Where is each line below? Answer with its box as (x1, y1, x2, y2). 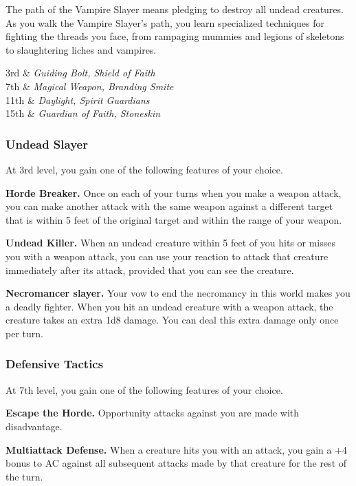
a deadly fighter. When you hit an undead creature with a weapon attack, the (5, 299, 333, 313)
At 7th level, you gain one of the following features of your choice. (5, 382, 283, 397)
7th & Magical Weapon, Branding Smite (5, 78, 174, 93)
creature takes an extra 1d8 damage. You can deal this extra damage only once (5, 313, 339, 327)
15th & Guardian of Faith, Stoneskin (5, 106, 161, 120)
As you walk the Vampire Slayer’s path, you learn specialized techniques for (5, 15, 325, 30)
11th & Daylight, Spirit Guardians (5, 92, 150, 107)
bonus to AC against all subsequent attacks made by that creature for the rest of (5, 456, 347, 470)
